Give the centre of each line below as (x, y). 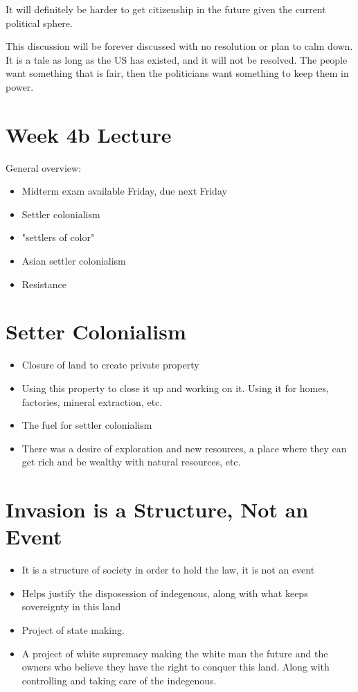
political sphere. (39, 23)
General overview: (44, 167)
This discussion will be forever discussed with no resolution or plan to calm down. (179, 46)
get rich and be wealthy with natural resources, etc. (131, 462)
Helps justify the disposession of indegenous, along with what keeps (165, 593)
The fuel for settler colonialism (87, 425)
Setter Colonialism (96, 331)
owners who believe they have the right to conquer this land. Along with (176, 667)
